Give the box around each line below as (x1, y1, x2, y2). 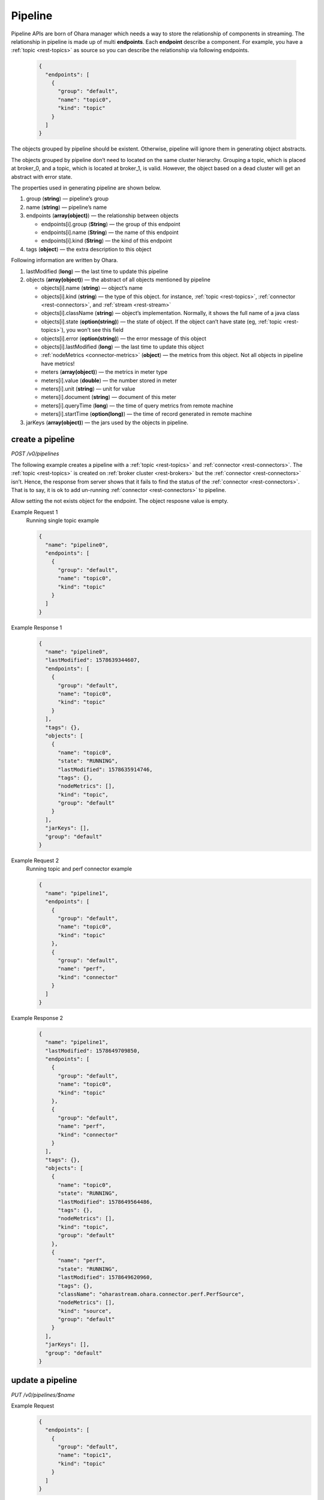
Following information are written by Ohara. (11, 257, 118, 264)
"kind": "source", (58, 1307, 112, 1314)
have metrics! (41, 360, 75, 367)
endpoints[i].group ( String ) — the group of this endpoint (41, 220, 181, 227)
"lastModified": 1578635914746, (58, 766, 153, 773)
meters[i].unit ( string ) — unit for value (41, 385, 136, 392)
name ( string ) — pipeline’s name (26, 203, 107, 211)
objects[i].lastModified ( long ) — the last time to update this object (41, 343, 204, 350)
